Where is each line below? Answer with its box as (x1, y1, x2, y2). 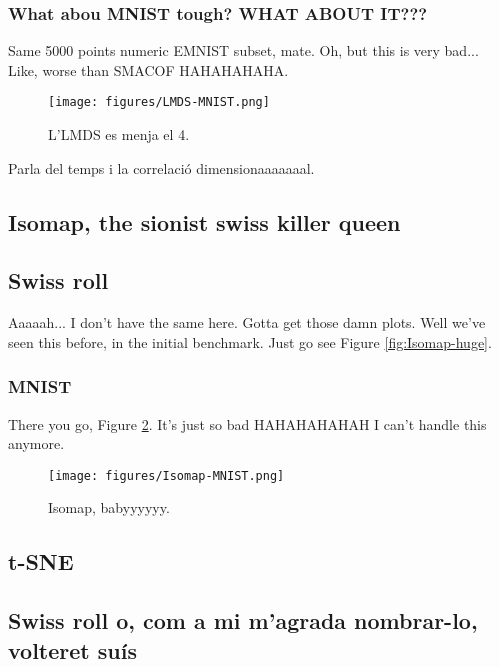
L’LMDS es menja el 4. (48, 124, 190, 145)
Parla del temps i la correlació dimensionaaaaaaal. (8, 157, 315, 178)
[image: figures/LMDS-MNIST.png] (48, 95, 270, 110)
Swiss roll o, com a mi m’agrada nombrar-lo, (8, 605, 478, 636)
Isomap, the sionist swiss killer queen (8, 206, 401, 237)
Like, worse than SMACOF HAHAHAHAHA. (8, 59, 289, 80)
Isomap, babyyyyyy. (48, 497, 170, 518)
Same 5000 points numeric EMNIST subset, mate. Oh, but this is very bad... (8, 40, 479, 61)
